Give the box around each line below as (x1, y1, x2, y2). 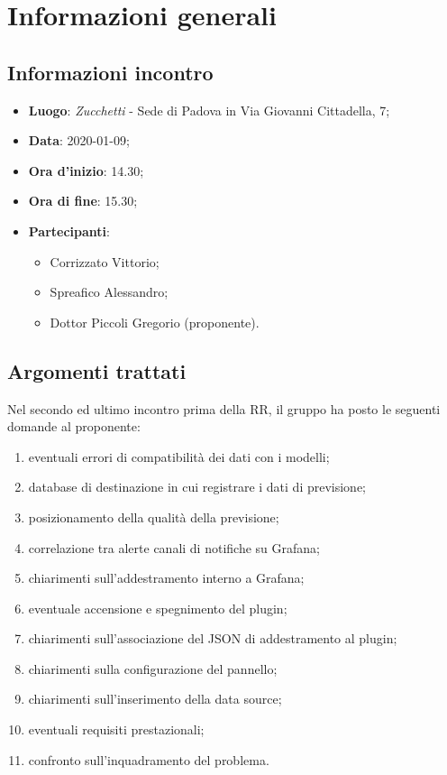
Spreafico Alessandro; (50, 282, 169, 301)
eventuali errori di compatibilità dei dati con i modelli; (28, 447, 330, 466)
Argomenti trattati (7, 356, 187, 384)
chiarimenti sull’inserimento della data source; (28, 689, 282, 708)
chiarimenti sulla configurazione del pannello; (28, 659, 278, 678)
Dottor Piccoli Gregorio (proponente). (50, 312, 260, 331)
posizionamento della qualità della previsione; (28, 507, 279, 526)
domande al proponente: (7, 417, 141, 436)
